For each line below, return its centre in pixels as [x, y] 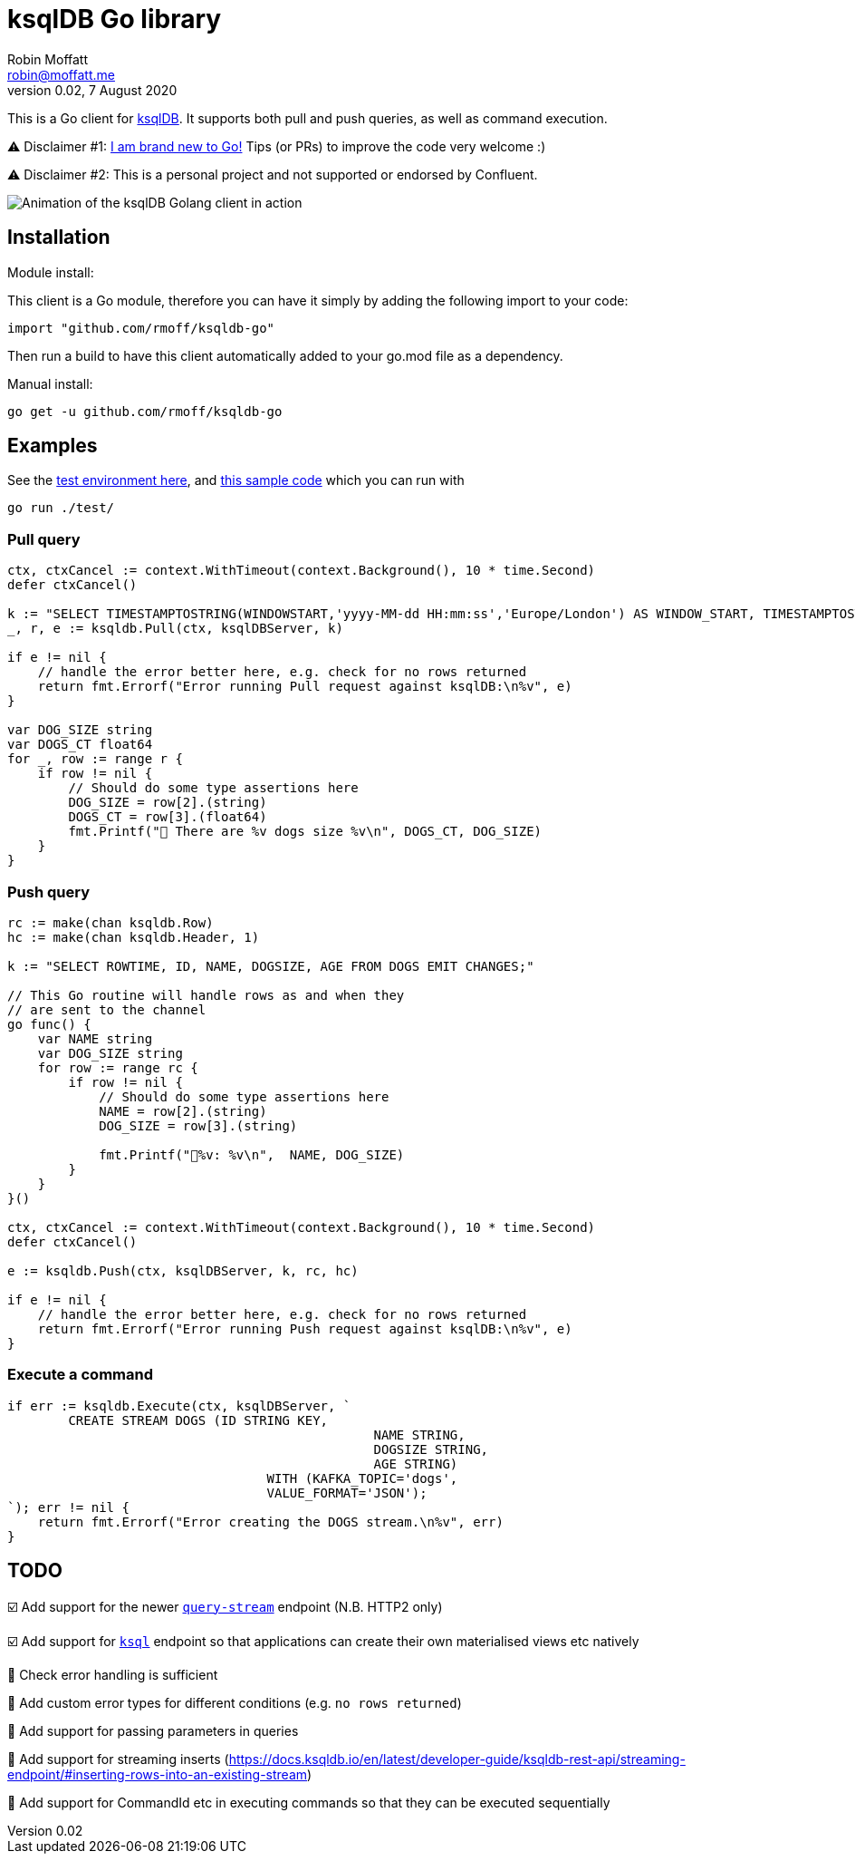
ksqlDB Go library [115, 19]
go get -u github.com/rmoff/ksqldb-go [145, 411]
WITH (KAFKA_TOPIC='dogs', [362, 1478]
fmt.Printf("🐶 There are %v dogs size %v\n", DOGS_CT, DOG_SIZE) [305, 832]
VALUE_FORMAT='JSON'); [347, 1493]
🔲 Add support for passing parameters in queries [153, 1730]
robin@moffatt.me [61, 74]
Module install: [51, 272]
